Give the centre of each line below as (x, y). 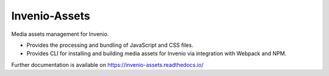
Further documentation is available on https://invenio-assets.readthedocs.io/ (108, 64)
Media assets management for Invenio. (60, 34)
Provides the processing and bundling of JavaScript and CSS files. (110, 45)
